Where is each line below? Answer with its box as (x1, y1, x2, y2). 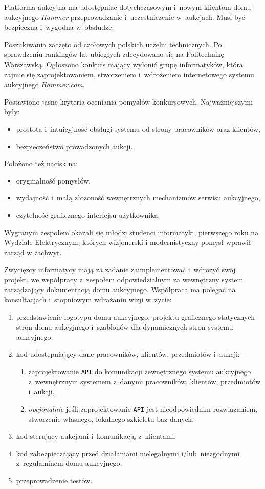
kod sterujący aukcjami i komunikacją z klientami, (16, 431, 176, 441)
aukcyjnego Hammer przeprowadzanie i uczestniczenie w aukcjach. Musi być (4, 11, 246, 22)
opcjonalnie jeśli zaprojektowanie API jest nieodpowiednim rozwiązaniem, (28, 403, 258, 414)
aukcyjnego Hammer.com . (4, 79, 85, 90)
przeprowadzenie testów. (16, 475, 93, 485)
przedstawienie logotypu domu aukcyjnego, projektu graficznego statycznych (16, 311, 255, 322)
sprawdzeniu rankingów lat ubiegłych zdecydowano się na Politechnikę (4, 49, 224, 59)
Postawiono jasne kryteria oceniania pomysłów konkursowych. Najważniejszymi (4, 96, 253, 107)
